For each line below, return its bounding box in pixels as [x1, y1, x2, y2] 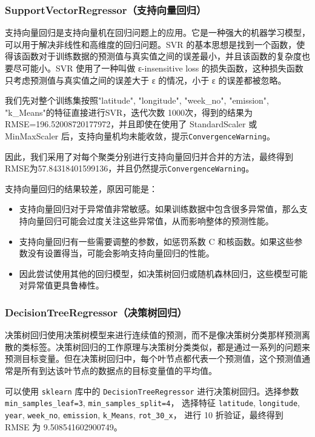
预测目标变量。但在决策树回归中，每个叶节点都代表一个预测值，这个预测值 [5, 352, 302, 365]
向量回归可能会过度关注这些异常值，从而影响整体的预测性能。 [27, 215, 274, 227]
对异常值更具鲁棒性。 [19, 279, 104, 292]
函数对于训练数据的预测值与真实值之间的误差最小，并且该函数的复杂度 [21, 50, 302, 62]
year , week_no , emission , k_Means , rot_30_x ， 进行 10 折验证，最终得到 [5, 408, 283, 421]
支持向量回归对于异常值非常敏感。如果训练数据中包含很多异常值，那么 [19, 202, 299, 215]
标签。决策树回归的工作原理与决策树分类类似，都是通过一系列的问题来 [30, 340, 310, 353]
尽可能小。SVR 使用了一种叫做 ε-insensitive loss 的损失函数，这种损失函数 [13, 62, 303, 74]
